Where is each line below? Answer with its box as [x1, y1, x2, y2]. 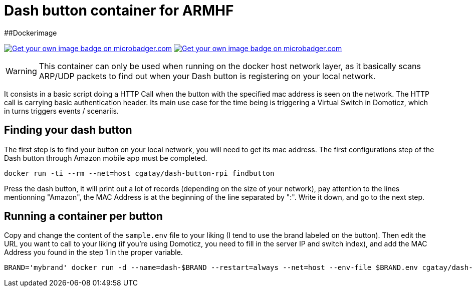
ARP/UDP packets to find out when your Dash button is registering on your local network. [39, 71, 376, 81]
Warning [6, 66, 37, 76]
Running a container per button [4, 210, 163, 223]
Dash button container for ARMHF [4, 2, 234, 19]
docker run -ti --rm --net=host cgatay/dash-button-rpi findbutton [4, 169, 275, 177]
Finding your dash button [4, 124, 132, 137]
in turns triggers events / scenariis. [4, 106, 119, 115]
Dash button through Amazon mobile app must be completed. [4, 153, 207, 162]
